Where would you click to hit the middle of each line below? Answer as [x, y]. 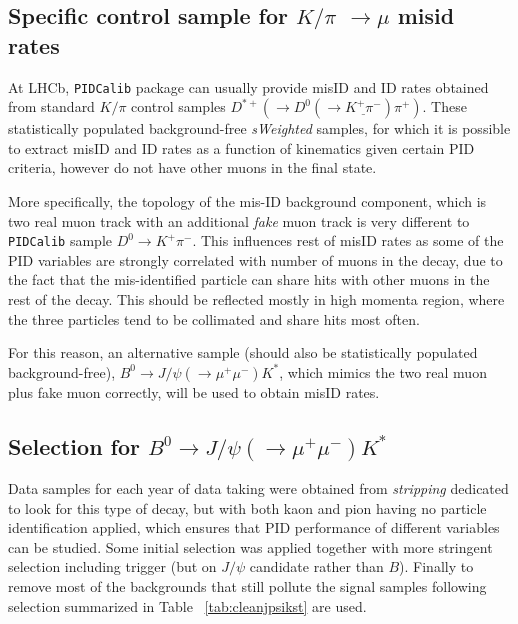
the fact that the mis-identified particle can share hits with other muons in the [249, 279]
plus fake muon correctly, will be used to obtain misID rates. [194, 391]
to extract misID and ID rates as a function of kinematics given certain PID [241, 147]
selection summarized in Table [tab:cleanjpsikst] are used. [187, 605]
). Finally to [436, 566]
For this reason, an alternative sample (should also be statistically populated [243, 352]
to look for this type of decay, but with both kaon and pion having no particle [247, 507]
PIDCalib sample [60, 240]
